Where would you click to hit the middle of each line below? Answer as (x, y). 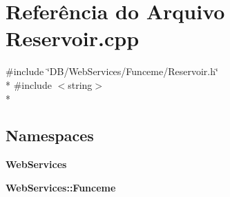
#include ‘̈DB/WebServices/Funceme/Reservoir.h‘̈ (112, 71)
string (80, 84)
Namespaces (50, 135)
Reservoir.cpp (73, 38)
